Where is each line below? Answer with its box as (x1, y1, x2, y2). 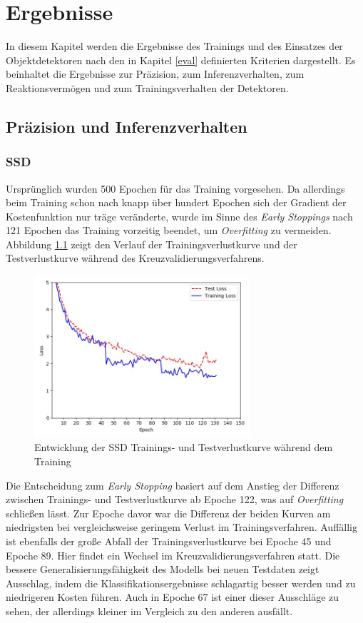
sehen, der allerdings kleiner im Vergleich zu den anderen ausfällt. (6, 603, 293, 618)
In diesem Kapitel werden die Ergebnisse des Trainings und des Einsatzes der (6, 39, 343, 54)
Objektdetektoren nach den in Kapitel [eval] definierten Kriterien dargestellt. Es (6, 52, 356, 67)
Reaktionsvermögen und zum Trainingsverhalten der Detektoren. (6, 80, 289, 95)
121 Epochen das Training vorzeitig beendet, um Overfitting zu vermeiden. (6, 223, 332, 238)
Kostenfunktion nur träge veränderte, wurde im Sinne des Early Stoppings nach (6, 208, 353, 223)
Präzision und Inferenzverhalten (6, 115, 247, 137)
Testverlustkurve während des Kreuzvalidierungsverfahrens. (6, 250, 265, 265)
